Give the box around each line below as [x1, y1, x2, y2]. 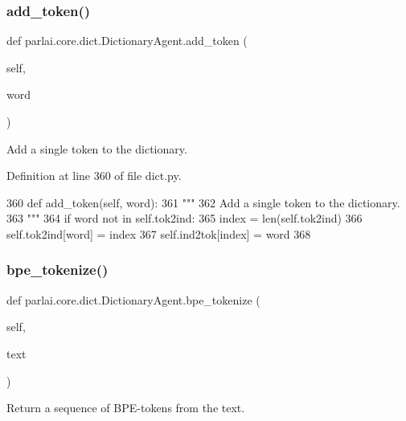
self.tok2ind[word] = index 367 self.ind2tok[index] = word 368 [6, 225, 311, 242]
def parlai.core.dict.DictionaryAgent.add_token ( [6, 32, 248, 49]
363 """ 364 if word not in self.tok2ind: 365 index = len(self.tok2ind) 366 [6, 210, 363, 227]
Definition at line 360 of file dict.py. [6, 167, 182, 184]
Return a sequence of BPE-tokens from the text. [6, 399, 245, 416]
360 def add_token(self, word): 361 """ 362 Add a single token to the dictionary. [6, 194, 400, 210]
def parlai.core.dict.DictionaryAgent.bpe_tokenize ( [6, 291, 260, 308]
